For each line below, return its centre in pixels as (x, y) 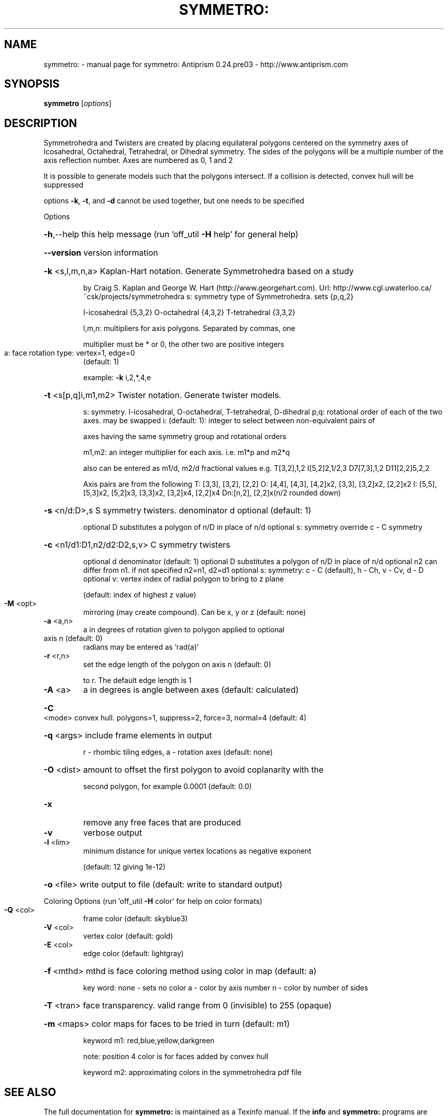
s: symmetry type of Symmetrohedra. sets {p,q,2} (270, 297)
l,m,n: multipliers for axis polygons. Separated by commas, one (189, 328)
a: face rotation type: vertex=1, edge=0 (70, 353)
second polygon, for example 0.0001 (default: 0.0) (167, 787)
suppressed (63, 185)
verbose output (113, 833)
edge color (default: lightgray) (133, 954)
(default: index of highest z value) (140, 595)
